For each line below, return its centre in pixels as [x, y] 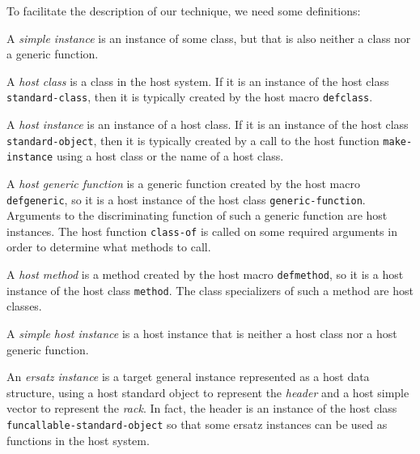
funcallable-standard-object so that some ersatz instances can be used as [197, 424]
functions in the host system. [78, 440]
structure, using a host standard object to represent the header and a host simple [208, 392]
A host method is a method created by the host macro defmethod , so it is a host [205, 274]
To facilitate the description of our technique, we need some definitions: [184, 11]
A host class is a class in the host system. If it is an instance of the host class [198, 81]
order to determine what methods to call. [109, 247]
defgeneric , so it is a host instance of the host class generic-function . [186, 199]
